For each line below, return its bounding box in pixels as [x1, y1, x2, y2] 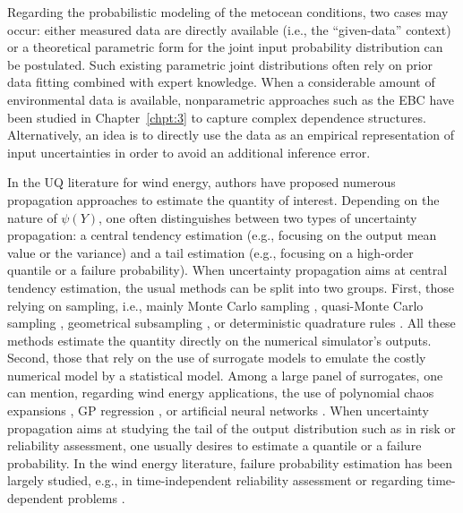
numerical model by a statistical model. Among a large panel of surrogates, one [7, 365, 443, 384]
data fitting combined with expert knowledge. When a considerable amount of [7, 73, 435, 91]
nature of [7, 208, 57, 227]
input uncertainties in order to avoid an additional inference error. [7, 142, 371, 161]
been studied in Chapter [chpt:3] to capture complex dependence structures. [7, 107, 426, 126]
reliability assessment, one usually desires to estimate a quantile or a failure [7, 436, 422, 455]
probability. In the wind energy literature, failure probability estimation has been [7, 453, 453, 472]
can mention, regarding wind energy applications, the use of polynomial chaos [7, 383, 434, 402]
